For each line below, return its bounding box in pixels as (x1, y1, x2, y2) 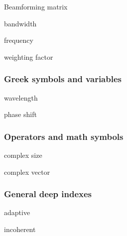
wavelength (4, 92, 38, 103)
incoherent (4, 224, 36, 234)
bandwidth (4, 18, 37, 28)
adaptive (4, 207, 30, 218)
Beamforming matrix (4, 1, 68, 11)
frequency (4, 35, 33, 45)
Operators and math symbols (4, 130, 124, 142)
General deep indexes (4, 188, 92, 200)
